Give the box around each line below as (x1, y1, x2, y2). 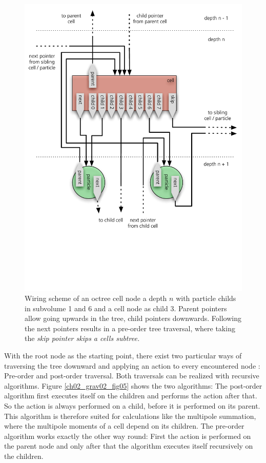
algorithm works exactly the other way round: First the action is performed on (4, 430, 251, 441)
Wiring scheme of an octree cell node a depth (25, 293, 167, 304)
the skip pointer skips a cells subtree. (25, 333, 140, 344)
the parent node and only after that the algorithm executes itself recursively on (4, 440, 253, 451)
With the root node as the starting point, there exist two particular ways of (4, 350, 242, 361)
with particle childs (176, 293, 236, 304)
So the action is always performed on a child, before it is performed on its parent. (4, 400, 260, 411)
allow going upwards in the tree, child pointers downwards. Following (25, 313, 241, 324)
